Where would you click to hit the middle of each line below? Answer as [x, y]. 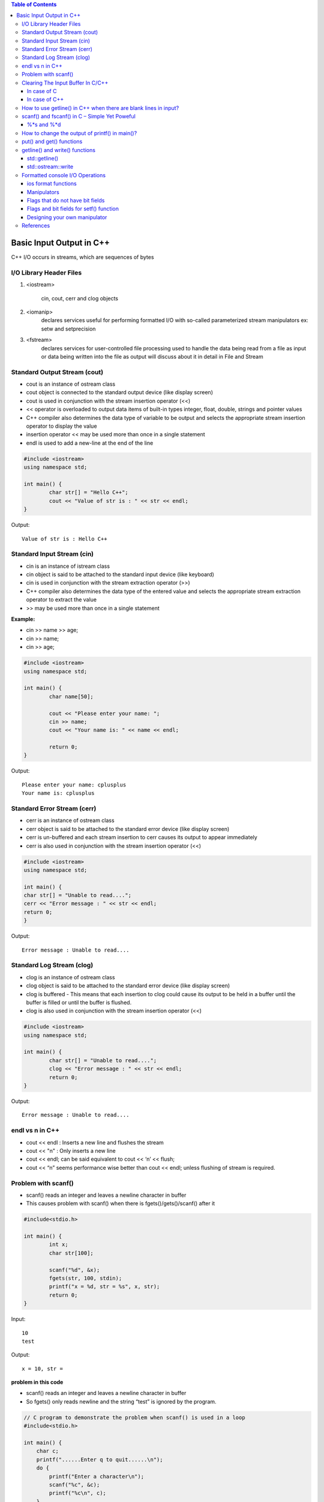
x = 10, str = [42, 1369]
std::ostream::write [50, 167]
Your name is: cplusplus [58, 793]
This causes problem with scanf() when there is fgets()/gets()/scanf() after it [121, 1203]
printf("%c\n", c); [77, 1493]
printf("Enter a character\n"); [96, 1476]
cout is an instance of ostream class [71, 384]
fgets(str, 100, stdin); [85, 1278]
